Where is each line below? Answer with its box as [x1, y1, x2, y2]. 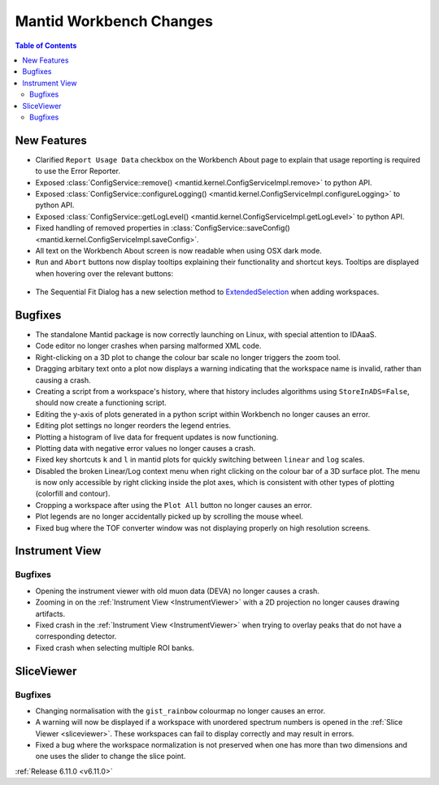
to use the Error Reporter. [35, 167, 121, 176]
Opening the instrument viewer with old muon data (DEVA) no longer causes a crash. [35, 586, 320, 596]
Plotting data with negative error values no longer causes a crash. [35, 443, 256, 453]
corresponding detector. [35, 631, 117, 641]
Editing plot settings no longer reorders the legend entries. [35, 421, 232, 431]
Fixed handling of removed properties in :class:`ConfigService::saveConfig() [35, 223, 290, 233]
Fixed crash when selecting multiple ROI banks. [35, 643, 194, 653]
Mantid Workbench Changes [15, 12, 213, 30]
